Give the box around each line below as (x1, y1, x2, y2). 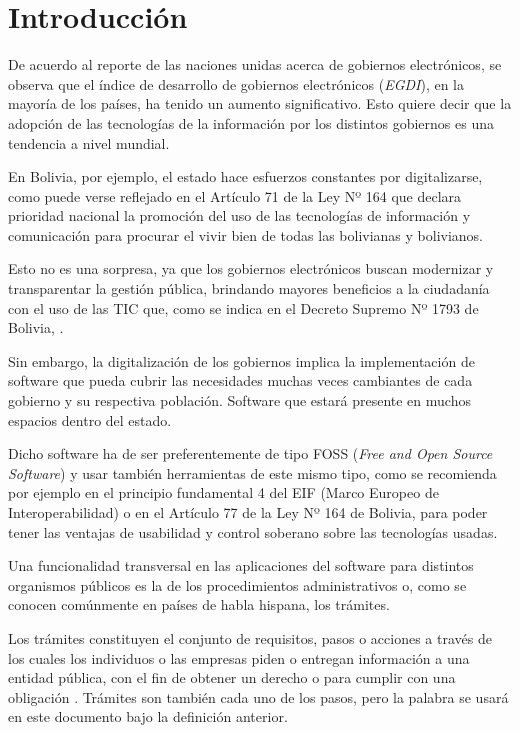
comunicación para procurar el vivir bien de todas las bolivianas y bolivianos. (8, 224, 484, 245)
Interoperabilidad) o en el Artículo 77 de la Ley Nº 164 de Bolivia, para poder (8, 502, 488, 522)
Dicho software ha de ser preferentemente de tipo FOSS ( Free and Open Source (8, 443, 493, 464)
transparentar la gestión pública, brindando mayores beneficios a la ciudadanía (8, 278, 490, 299)
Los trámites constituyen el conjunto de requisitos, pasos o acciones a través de (8, 627, 492, 648)
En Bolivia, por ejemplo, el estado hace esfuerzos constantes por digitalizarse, (8, 166, 483, 187)
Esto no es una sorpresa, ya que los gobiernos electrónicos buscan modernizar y (8, 258, 494, 279)
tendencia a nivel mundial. (8, 132, 170, 153)
